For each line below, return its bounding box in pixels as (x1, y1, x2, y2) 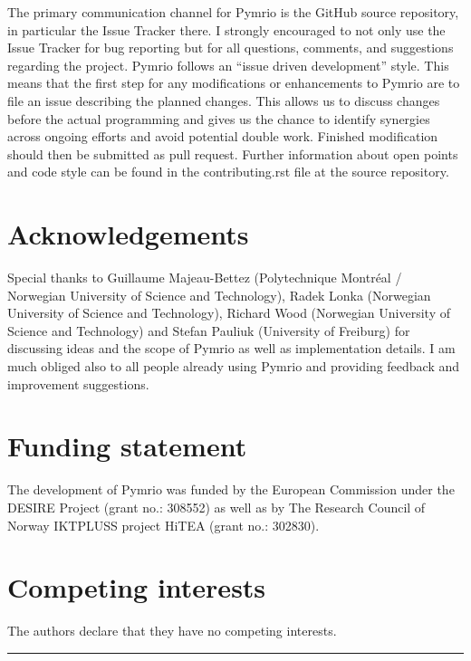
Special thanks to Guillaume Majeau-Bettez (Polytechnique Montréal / (7, 268, 402, 287)
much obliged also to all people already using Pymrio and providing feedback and (7, 357, 460, 376)
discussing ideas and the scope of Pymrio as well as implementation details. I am (7, 339, 456, 358)
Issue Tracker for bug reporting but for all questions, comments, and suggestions (7, 38, 454, 57)
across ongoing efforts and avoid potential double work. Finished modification (7, 127, 438, 146)
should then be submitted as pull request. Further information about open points (7, 144, 458, 163)
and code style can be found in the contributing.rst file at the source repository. (7, 162, 449, 181)
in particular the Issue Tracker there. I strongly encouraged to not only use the (7, 20, 446, 39)
